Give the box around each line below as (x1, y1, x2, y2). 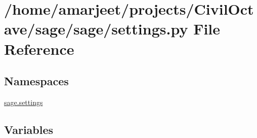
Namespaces (4, 73, 69, 89)
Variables (4, 121, 54, 137)
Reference (4, 38, 74, 59)
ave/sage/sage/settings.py (4, 18, 188, 39)
